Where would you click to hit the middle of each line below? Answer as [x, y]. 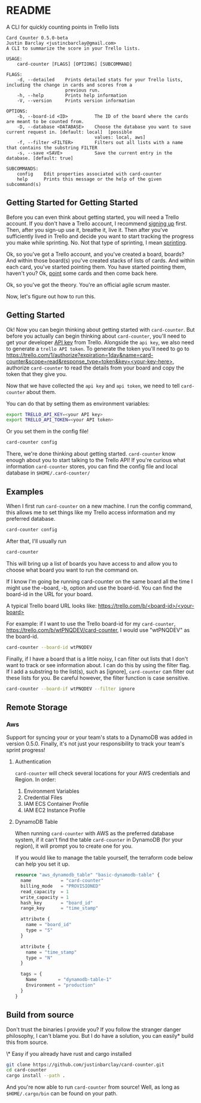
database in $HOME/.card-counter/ [48, 473]
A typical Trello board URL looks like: [51, 606]
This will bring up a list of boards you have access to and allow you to [92, 563]
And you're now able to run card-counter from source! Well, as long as [93, 1087]
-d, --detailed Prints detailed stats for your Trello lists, [100, 80]
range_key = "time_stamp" [60, 908]
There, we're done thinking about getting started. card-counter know [91, 454]
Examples [25, 492]
